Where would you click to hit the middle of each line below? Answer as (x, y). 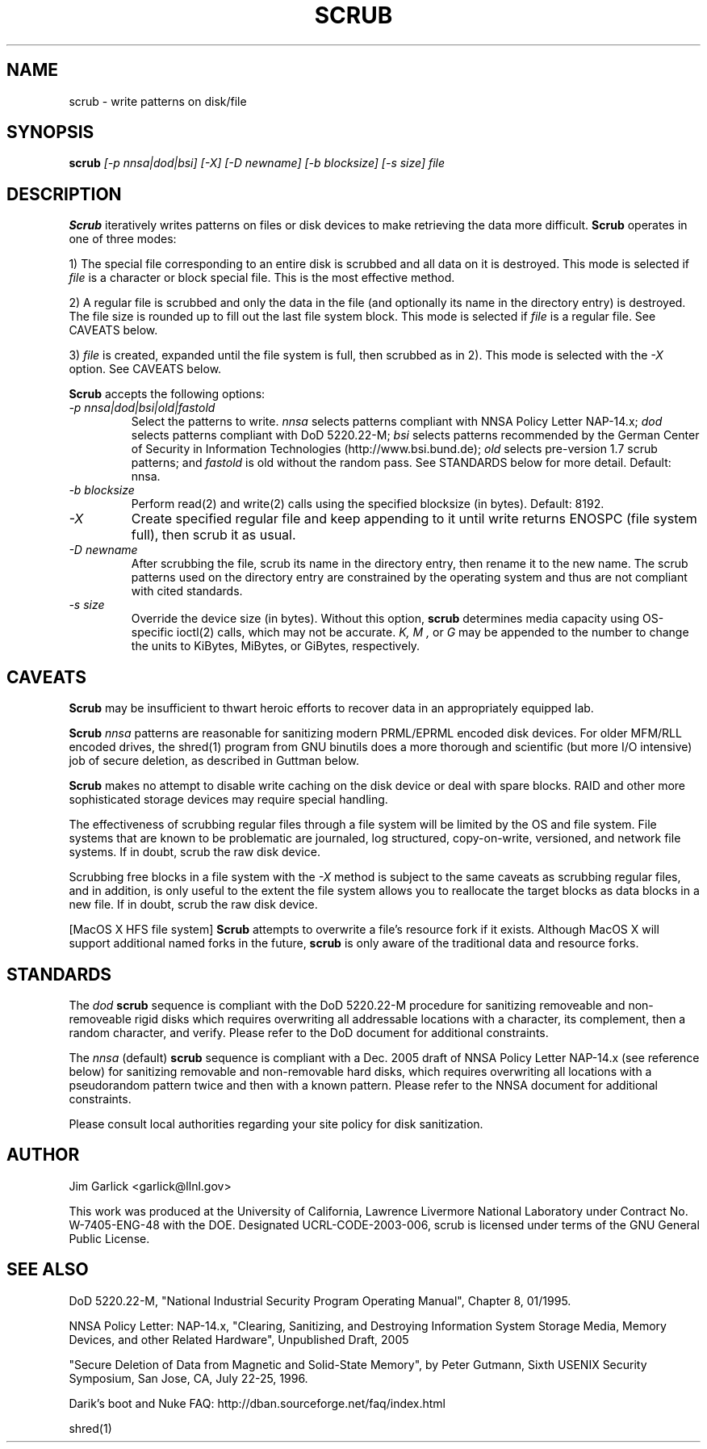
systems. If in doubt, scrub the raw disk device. (195, 852)
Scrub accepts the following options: (167, 394)
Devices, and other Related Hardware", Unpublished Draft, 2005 (239, 1339)
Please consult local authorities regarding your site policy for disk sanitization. (276, 1123)
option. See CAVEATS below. (145, 369)
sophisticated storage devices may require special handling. (228, 800)
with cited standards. (187, 591)
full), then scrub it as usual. (213, 535)
